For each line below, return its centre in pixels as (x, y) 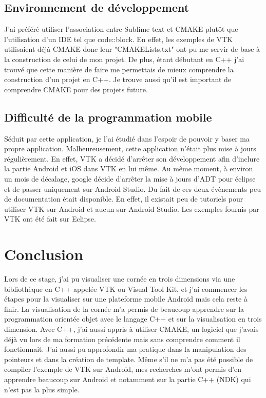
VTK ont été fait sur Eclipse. (50, 219)
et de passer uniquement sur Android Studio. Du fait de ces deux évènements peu (133, 188)
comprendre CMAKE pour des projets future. (76, 89)
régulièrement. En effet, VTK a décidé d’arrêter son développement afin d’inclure (132, 158)
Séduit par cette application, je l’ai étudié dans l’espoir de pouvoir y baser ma (127, 138)
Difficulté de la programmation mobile (108, 117)
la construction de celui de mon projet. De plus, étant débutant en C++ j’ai (124, 59)
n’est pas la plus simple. (42, 389)
